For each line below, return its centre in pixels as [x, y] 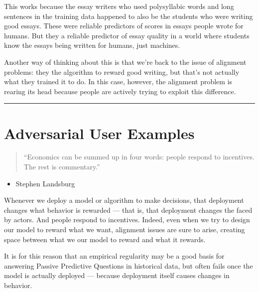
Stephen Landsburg [45, 183]
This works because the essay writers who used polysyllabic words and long [119, 6]
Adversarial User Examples [99, 133]
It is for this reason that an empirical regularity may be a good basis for [114, 256]
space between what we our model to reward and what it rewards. [105, 239]
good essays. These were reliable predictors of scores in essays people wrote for [124, 26]
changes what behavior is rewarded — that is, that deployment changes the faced [128, 210]
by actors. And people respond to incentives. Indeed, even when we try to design [127, 219]
